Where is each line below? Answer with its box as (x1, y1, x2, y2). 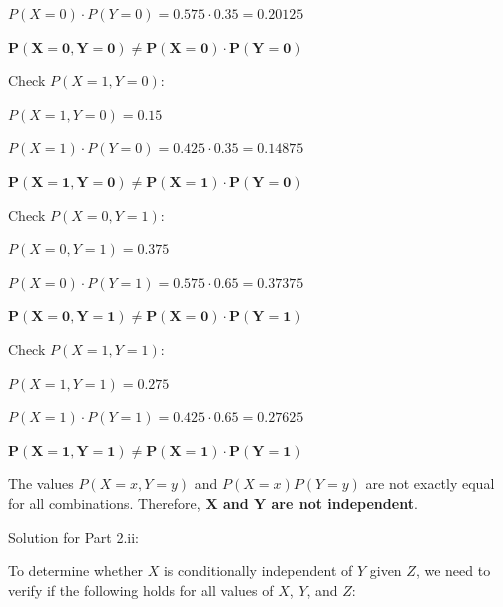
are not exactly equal (365, 473, 495, 494)
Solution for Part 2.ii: (8, 526, 139, 547)
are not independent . (271, 492, 418, 513)
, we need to (415, 560, 491, 581)
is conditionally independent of (163, 560, 353, 581)
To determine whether (8, 560, 144, 581)
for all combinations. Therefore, (8, 492, 201, 513)
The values (8, 473, 74, 494)
